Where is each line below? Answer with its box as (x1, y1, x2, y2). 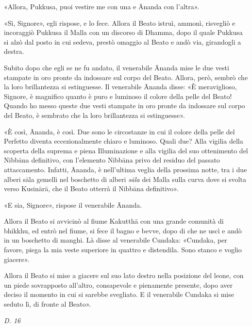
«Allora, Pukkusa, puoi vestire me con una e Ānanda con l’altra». (4, 1, 200, 11)
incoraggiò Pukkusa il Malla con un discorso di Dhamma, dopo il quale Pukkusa (4, 27, 243, 37)
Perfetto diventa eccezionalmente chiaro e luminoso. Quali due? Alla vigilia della (4, 136, 243, 146)
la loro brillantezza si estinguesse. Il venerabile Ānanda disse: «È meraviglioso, (4, 82, 237, 92)
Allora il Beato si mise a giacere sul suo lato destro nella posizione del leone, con (4, 270, 244, 280)
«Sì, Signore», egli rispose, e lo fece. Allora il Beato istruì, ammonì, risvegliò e (4, 17, 235, 28)
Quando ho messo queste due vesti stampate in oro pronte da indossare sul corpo (4, 100, 245, 111)
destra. (4, 46, 24, 56)
